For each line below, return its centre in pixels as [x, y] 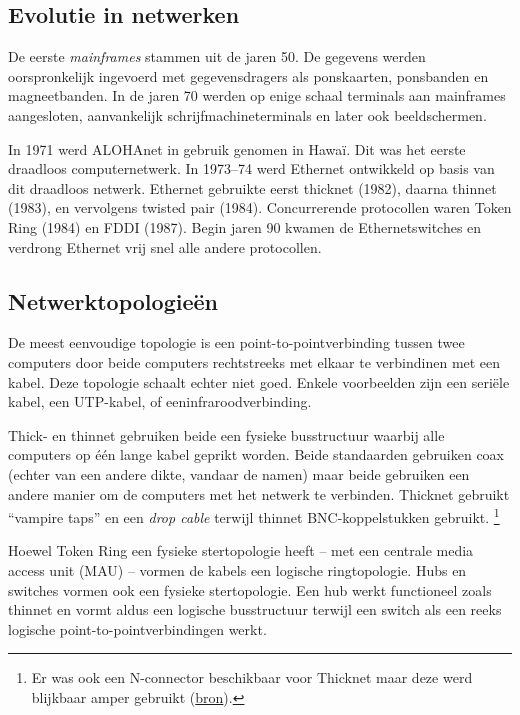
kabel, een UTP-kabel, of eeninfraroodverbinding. [160, 401]
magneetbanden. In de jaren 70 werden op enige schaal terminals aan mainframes [257, 95]
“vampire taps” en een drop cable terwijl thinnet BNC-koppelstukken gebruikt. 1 [254, 515]
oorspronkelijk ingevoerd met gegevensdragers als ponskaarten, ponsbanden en [248, 75]
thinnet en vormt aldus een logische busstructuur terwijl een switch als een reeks [255, 609]
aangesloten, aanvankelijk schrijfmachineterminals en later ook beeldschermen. [247, 114]
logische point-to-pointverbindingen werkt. [137, 628]
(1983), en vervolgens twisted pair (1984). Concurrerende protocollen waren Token [260, 207]
